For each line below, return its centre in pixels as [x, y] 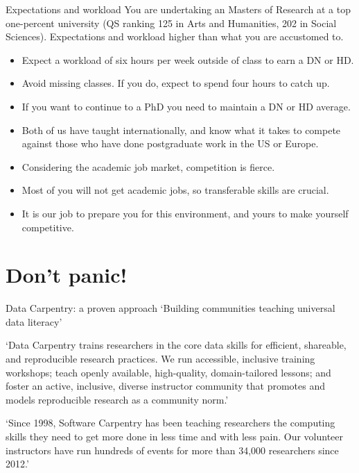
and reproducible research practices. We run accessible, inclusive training [160, 359]
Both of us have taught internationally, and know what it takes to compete [181, 130]
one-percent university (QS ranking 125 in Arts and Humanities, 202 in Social [171, 23]
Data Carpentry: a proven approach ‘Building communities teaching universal [170, 308]
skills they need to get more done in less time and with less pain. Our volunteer [175, 436]
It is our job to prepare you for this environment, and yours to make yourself [185, 213]
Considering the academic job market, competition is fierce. [148, 166]
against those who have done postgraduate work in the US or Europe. [170, 143]
